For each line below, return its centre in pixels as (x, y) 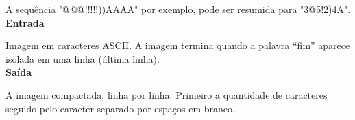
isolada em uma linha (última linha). (83, 58)
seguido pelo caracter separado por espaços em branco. (120, 108)
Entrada (25, 22)
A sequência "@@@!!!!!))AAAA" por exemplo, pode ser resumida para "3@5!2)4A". (178, 9)
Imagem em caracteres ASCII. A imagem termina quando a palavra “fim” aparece (178, 45)
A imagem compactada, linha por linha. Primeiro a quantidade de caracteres (167, 94)
